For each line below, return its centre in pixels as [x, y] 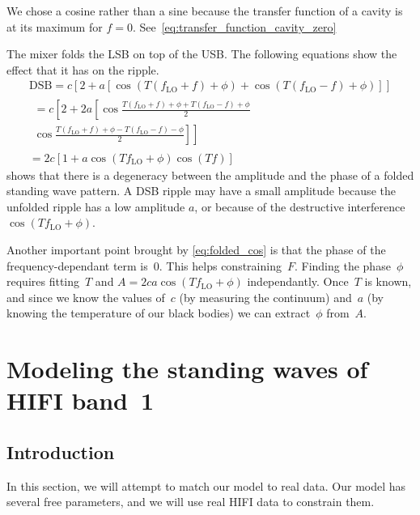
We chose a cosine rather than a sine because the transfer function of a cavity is [205, 11]
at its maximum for [55, 26]
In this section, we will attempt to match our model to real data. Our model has [206, 485]
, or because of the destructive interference [300, 206]
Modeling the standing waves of [187, 369]
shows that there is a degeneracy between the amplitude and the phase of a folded [210, 175]
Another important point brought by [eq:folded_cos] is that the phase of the [196, 249]
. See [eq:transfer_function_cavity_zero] [234, 26]
